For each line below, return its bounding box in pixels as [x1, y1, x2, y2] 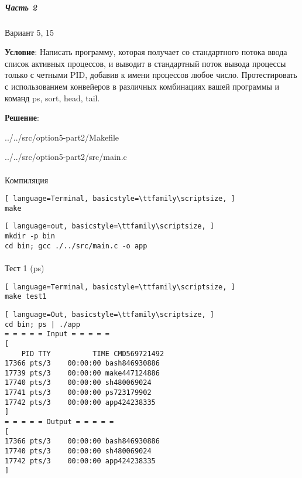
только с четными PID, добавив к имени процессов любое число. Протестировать [5, 69, 297, 81]
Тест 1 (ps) [5, 261, 44, 274]
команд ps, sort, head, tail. [5, 91, 100, 104]
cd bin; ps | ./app [5, 320, 80, 329]
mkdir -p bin [5, 232, 55, 241]
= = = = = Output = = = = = [5, 418, 114, 426]
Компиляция [5, 173, 49, 186]
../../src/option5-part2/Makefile [5, 131, 119, 143]
